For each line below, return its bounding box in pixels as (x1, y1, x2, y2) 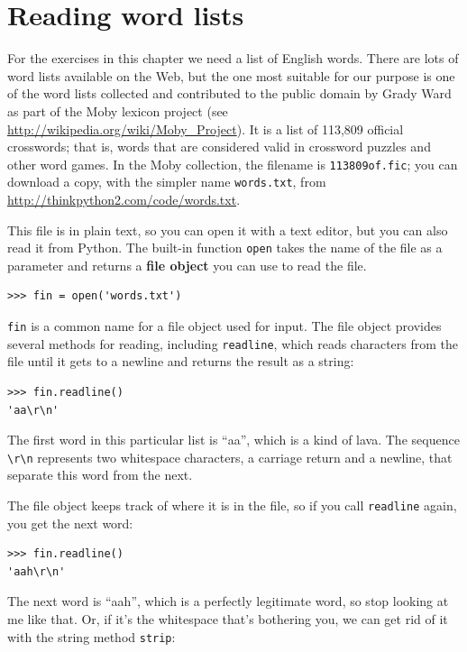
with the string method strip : (7, 627, 176, 646)
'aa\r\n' (7, 403, 60, 417)
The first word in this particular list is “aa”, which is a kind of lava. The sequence (7, 430, 460, 449)
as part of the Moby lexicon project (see (7, 101, 228, 120)
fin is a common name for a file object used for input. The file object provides (7, 317, 442, 335)
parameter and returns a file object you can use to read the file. (7, 255, 367, 274)
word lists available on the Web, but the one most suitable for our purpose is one (7, 66, 455, 85)
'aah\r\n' (7, 565, 66, 578)
